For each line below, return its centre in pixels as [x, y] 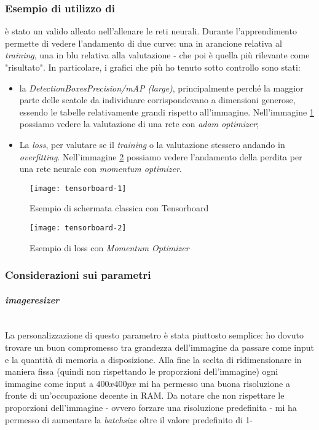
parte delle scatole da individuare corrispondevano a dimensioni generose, [157, 100]
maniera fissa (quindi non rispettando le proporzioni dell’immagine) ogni [142, 371]
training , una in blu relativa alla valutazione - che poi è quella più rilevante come [157, 55]
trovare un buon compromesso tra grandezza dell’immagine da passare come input [159, 347]
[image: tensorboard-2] [78, 228]
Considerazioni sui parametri [78, 275]
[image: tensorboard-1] [78, 188]
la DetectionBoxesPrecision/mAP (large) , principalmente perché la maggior [161, 88]
